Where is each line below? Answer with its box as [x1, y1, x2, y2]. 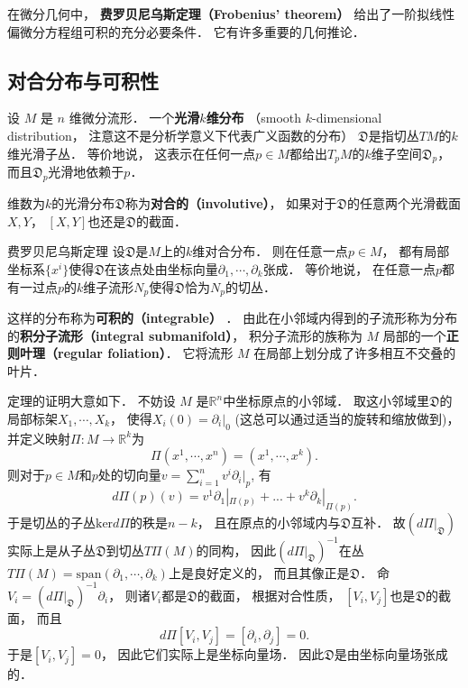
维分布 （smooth [206, 108, 302, 127]
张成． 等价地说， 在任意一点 [262, 259, 436, 278]
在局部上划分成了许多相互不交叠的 [253, 344, 456, 362]
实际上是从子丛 [7, 540, 96, 559]
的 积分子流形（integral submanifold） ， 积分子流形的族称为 [7, 326, 362, 344]
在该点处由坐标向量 [104, 259, 218, 278]
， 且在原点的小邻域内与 [197, 513, 341, 532]
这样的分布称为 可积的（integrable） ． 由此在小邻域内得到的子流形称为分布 [7, 308, 458, 326]
